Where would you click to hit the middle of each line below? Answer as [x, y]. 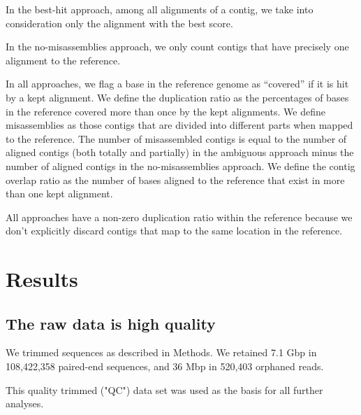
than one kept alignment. [59, 194]
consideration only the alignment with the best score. [119, 23]
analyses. [25, 403]
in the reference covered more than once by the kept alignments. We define [165, 111]
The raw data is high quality [111, 323]
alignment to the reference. [63, 60]
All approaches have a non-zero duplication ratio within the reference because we [179, 217]
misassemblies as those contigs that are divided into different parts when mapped [179, 125]
